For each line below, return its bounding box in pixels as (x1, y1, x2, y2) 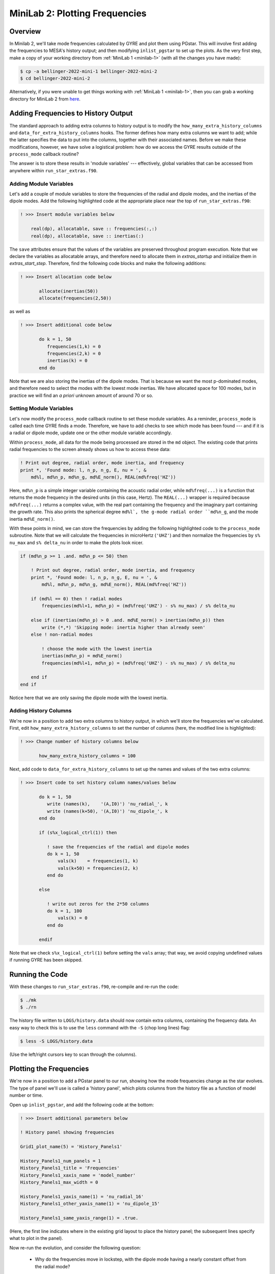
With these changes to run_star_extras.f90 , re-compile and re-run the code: (9, 984, 179, 990)
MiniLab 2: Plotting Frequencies (9, 8, 147, 19)
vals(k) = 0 (58, 915, 88, 921)
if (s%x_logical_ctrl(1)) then (39, 830, 117, 835)
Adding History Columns (9, 707, 72, 714)
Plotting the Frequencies (9, 1065, 89, 1073)
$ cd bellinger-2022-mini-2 (20, 75, 90, 82)
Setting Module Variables (9, 405, 73, 412)
